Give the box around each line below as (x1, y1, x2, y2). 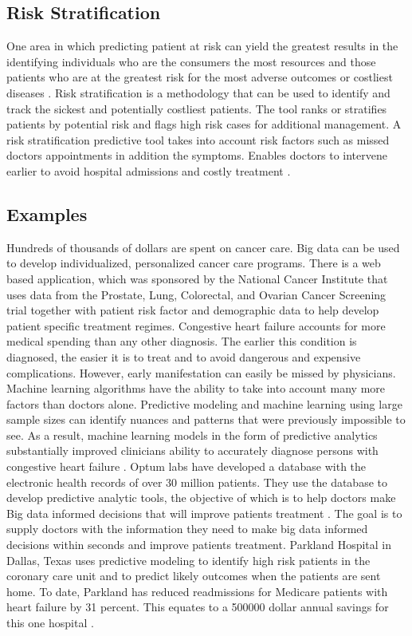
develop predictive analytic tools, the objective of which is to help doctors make (6, 489, 396, 506)
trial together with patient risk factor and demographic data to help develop (6, 302, 379, 318)
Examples (6, 201, 88, 226)
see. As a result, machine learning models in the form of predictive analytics (6, 426, 378, 443)
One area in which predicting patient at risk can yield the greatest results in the (6, 38, 398, 54)
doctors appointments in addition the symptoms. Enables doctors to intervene (6, 147, 387, 164)
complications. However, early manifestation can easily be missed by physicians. (6, 364, 396, 381)
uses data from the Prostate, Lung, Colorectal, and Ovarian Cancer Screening (6, 286, 386, 302)
